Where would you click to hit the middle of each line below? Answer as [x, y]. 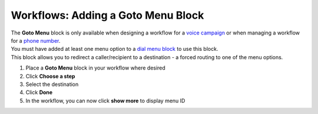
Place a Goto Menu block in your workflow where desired [96, 68]
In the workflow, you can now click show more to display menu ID [105, 101]
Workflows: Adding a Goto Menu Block [107, 15]
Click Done [39, 92]
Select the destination [52, 84]
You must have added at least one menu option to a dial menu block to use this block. [115, 49]
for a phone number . [36, 40]
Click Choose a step [50, 76]
